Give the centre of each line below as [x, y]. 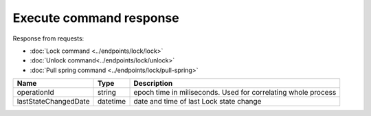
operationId [35, 93]
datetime [112, 102]
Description [153, 84]
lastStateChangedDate [53, 102]
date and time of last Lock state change [198, 102]
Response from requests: [48, 38]
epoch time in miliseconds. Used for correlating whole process [235, 93]
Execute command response [96, 18]
